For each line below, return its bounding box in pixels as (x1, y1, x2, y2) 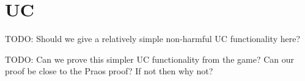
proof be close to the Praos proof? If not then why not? (5, 65, 213, 77)
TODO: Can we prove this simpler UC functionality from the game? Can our (5, 52, 294, 65)
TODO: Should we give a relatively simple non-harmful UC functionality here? (5, 32, 301, 45)
